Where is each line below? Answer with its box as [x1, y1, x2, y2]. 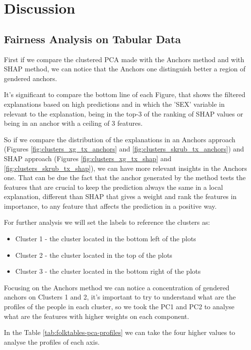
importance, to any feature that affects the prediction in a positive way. [4, 200, 217, 211]
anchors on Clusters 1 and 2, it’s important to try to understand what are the [4, 292, 236, 302]
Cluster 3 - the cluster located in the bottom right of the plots [15, 266, 201, 276]
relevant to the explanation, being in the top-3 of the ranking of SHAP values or [4, 108, 243, 118]
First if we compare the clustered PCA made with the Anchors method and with [4, 54, 245, 64]
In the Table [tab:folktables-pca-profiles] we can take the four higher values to [4, 327, 235, 337]
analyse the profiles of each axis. [4, 336, 100, 347]
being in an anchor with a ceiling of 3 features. [4, 118, 143, 128]
